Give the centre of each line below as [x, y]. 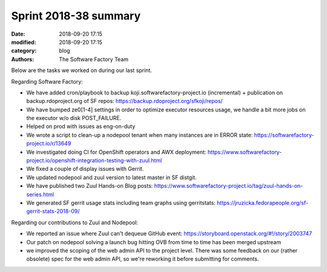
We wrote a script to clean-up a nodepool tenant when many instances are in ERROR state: [140, 135]
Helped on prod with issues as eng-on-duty [81, 127]
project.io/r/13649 [49, 144]
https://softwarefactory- [284, 135]
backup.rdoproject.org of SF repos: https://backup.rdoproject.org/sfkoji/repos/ [125, 101]
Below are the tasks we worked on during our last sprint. [82, 70]
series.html [40, 194]
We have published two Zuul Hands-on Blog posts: [90, 186]
